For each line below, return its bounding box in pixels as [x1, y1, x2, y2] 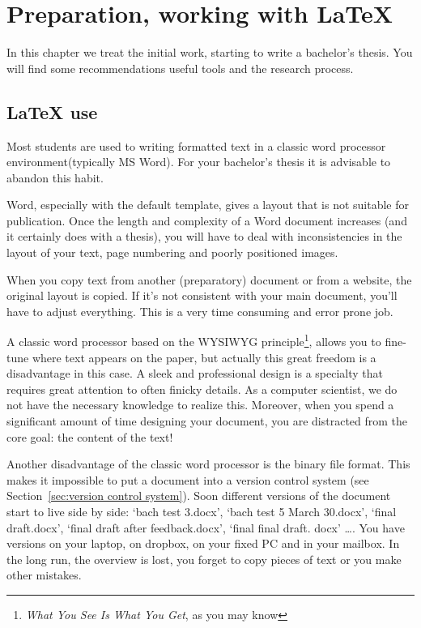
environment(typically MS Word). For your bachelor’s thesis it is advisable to [6, 153, 391, 170]
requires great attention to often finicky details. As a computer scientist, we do [6, 380, 398, 397]
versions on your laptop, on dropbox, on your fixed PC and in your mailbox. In [6, 535, 400, 552]
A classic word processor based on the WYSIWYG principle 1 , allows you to [6, 331, 381, 350]
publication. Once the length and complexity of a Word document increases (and [6, 211, 407, 229]
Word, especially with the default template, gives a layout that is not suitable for [6, 196, 410, 213]
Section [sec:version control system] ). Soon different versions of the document [6, 487, 391, 504]
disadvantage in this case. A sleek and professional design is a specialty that [6, 365, 384, 382]
